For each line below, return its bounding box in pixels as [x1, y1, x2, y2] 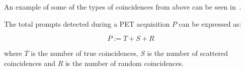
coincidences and [4, 57, 55, 68]
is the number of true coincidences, [31, 48, 138, 58]
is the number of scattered [147, 48, 228, 58]
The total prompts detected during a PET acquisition [4, 18, 170, 29]
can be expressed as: [179, 18, 241, 29]
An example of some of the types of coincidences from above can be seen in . [4, 2, 241, 12]
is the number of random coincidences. [65, 57, 184, 68]
